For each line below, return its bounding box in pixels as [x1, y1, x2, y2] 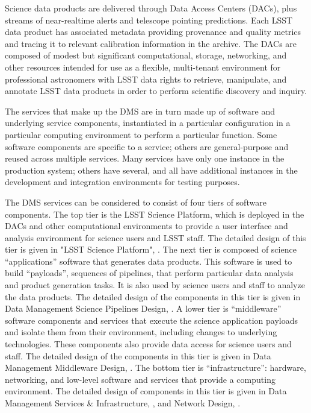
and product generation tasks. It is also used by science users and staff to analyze [5, 279, 305, 291]
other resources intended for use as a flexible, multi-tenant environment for [5, 60, 281, 73]
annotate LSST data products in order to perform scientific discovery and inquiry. [5, 84, 307, 97]
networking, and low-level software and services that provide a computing [5, 373, 276, 385]
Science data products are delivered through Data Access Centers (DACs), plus [5, 2, 297, 14]
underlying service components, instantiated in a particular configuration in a [5, 116, 291, 129]
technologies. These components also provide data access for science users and [5, 338, 292, 350]
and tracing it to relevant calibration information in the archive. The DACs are [5, 37, 297, 49]
